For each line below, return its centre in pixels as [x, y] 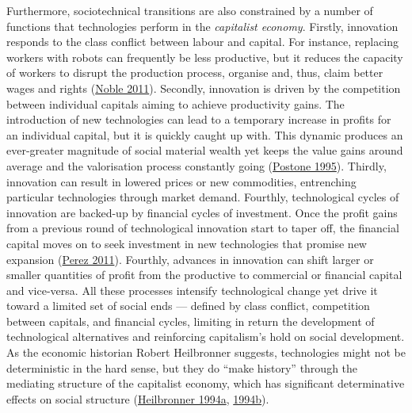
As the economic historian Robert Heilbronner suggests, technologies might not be [206, 352]
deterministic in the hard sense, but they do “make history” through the [182, 367]
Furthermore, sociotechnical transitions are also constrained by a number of [190, 10]
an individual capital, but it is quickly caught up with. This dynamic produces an [205, 134]
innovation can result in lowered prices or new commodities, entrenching [181, 181]
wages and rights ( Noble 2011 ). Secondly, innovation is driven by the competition [204, 88]
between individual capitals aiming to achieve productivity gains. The [175, 103]
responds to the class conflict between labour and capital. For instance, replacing [203, 42]
